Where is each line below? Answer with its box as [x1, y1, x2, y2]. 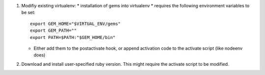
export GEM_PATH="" [30, 28, 77, 34]
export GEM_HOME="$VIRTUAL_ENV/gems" [30, 21, 121, 26]
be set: [21, 10, 35, 16]
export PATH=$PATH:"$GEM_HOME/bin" [30, 35, 116, 40]
